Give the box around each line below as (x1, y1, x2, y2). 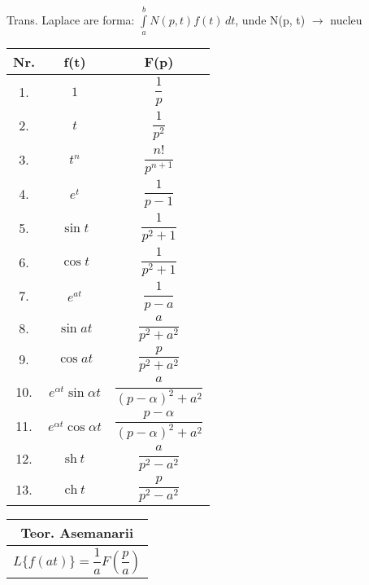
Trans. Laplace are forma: (7, 11, 135, 28)
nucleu (330, 11, 362, 28)
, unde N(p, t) (235, 11, 306, 28)
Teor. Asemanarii (20, 523, 134, 543)
